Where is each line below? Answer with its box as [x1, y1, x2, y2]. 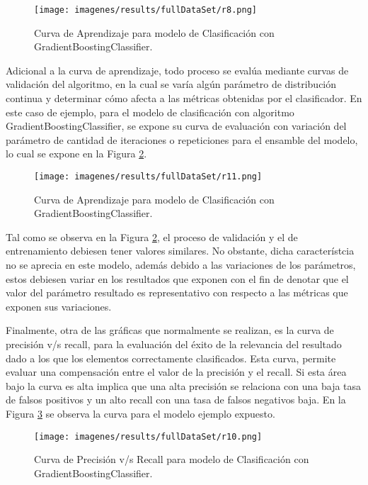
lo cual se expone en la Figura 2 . [6, 146, 147, 161]
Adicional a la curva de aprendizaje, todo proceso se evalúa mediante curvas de [6, 62, 349, 77]
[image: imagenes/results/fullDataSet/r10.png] [34, 431, 263, 442]
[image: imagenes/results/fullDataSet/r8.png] [34, 5, 257, 15]
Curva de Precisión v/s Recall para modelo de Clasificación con [34, 452, 309, 467]
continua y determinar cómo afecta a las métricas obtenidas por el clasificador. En [6, 91, 362, 106]
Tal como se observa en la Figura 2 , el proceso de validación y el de [6, 229, 298, 244]
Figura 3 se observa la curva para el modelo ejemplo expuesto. [6, 406, 275, 420]
